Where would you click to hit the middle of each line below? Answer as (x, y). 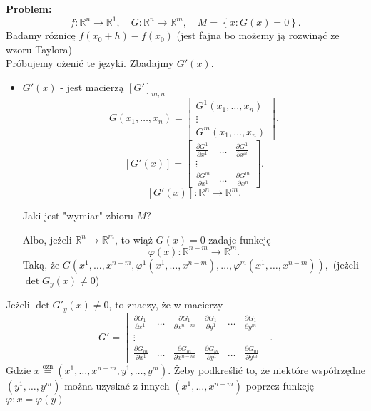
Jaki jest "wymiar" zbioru (78, 215)
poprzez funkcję (280, 385)
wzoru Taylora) (39, 49)
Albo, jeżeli (47, 239)
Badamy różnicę (41, 35)
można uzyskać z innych (117, 385)
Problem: (29, 9)
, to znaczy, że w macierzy (166, 305)
